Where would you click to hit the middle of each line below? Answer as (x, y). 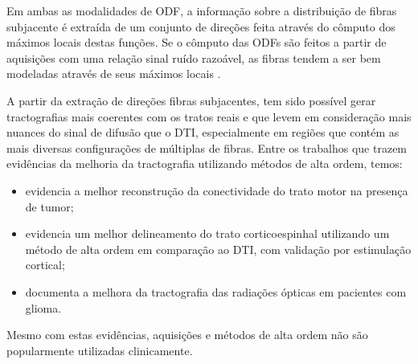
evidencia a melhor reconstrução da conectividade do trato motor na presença (217, 190)
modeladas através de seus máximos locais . (114, 74)
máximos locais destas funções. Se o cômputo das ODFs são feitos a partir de (197, 42)
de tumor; (49, 206)
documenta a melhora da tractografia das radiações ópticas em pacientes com (216, 291)
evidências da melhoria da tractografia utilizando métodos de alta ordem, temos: (205, 164)
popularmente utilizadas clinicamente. (100, 350)
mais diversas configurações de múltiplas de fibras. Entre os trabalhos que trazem (207, 147)
